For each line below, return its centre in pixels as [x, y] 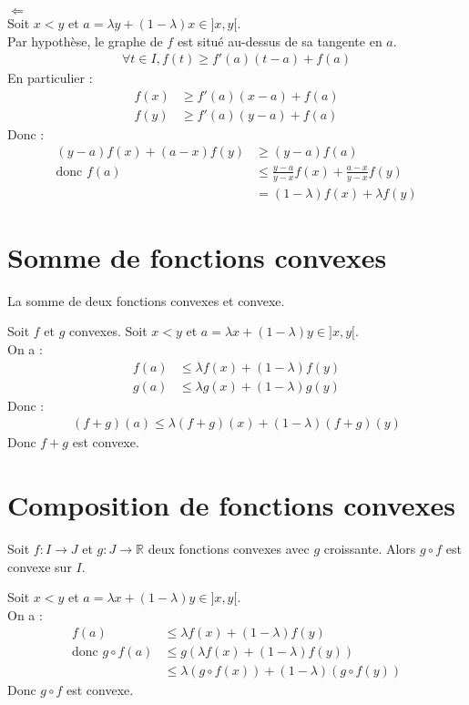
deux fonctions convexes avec [229, 549]
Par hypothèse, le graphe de [85, 41]
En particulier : [50, 78]
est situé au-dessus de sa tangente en [280, 41]
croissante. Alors [370, 549]
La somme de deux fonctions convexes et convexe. [146, 300]
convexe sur [40, 566]
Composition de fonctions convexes [231, 505]
